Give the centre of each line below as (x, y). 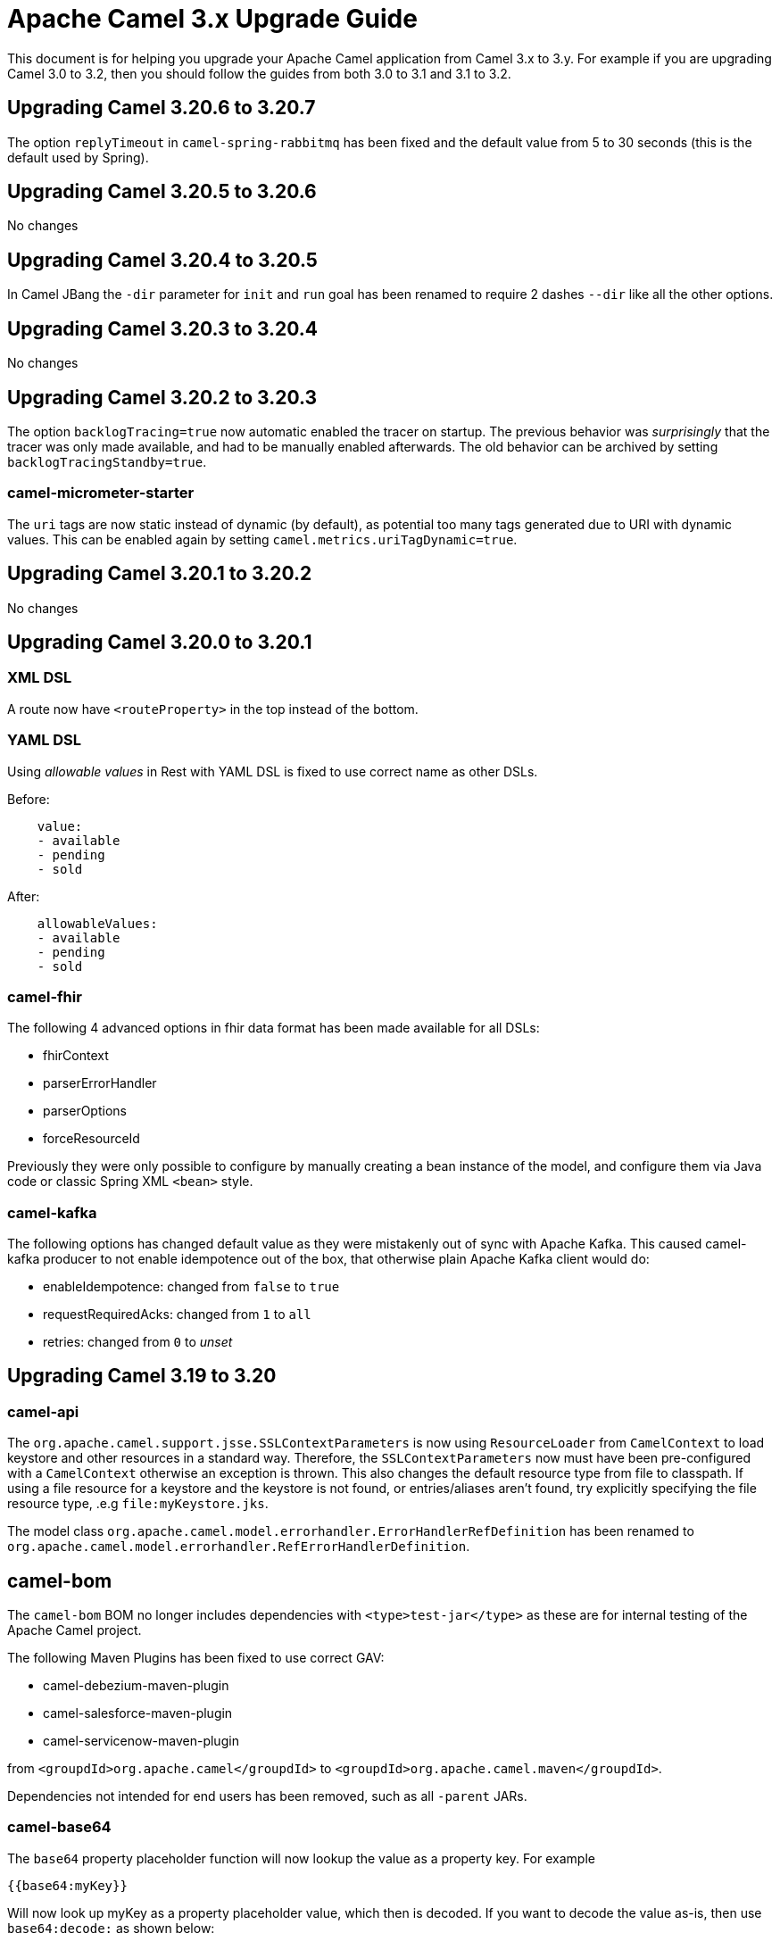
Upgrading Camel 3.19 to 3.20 (142, 1376)
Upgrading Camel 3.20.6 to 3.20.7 (162, 108)
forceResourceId (91, 1139)
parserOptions (85, 1111)
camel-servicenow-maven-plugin (141, 1741)
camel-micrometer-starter (101, 493)
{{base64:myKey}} (67, 1885)
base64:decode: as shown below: (111, 1928)
